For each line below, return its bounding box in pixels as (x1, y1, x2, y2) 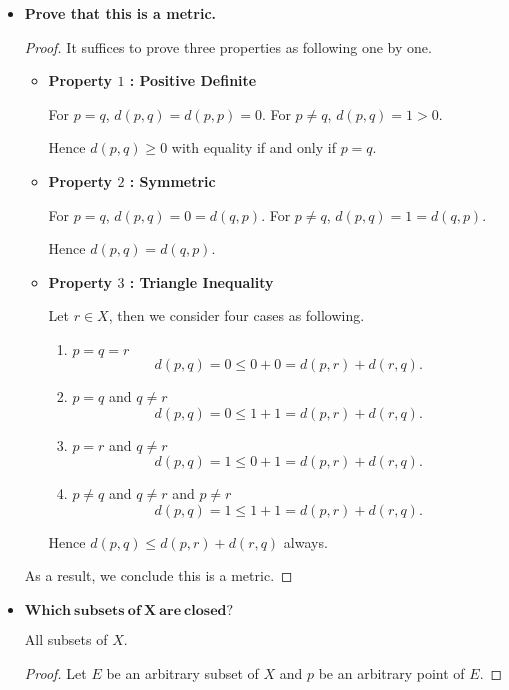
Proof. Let (24, 662, 87, 683)
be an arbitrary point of (318, 662, 465, 683)
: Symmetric (129, 170, 216, 191)
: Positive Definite (129, 70, 257, 91)
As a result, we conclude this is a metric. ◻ (24, 565, 293, 586)
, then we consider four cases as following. (108, 305, 365, 326)
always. (283, 531, 328, 552)
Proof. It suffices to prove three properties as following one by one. (24, 36, 432, 57)
